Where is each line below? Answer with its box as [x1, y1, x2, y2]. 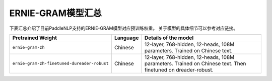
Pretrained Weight [12, 34, 57, 41]
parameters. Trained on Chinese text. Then [144, 60, 246, 67]
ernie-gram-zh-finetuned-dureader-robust [12, 61, 109, 66]
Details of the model [144, 34, 194, 41]
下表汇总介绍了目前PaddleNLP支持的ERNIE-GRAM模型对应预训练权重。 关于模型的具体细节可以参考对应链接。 [9, 25, 238, 31]
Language [114, 34, 139, 41]
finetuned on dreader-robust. [144, 66, 214, 73]
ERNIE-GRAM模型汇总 [9, 8, 102, 19]
